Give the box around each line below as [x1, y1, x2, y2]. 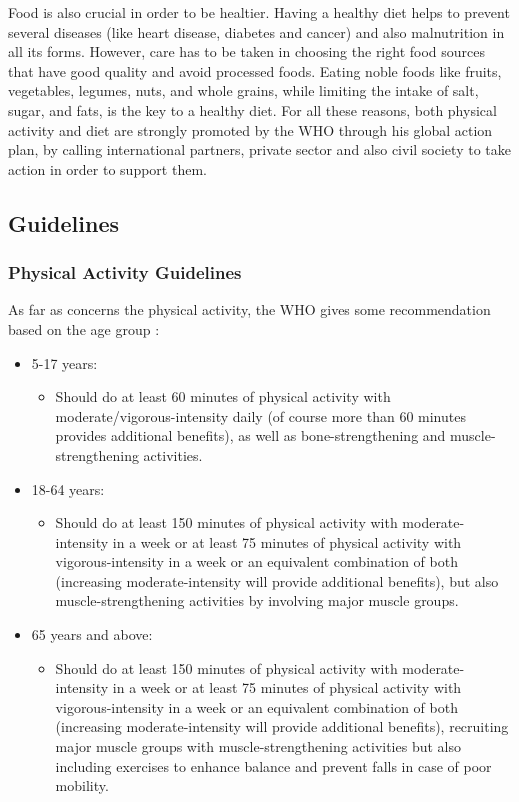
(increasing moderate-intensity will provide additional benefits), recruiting [55, 716, 509, 737]
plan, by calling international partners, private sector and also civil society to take [8, 139, 511, 160]
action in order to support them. [8, 158, 207, 179]
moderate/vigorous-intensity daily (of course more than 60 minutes [55, 405, 466, 426]
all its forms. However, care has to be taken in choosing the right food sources [8, 41, 486, 62]
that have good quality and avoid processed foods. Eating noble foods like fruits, [8, 60, 502, 81]
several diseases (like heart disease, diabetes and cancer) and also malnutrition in [8, 21, 505, 42]
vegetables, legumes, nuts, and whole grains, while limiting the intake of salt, [8, 80, 479, 101]
